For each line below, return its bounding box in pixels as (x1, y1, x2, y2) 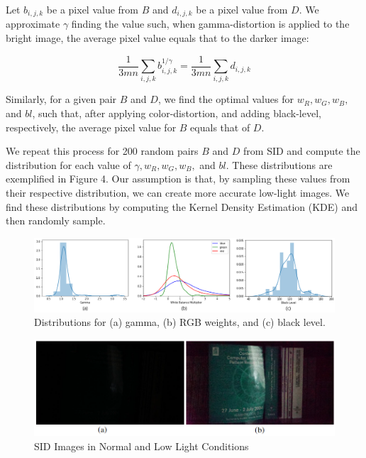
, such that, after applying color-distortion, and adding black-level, (32, 106, 321, 121)
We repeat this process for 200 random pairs (6, 143, 199, 158)
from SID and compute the (243, 143, 360, 158)
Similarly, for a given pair (6, 92, 117, 107)
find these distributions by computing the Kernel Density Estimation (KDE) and (6, 199, 357, 214)
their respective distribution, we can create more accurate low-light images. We (6, 185, 350, 200)
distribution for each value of (6, 157, 131, 172)
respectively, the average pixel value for (6, 119, 177, 134)
